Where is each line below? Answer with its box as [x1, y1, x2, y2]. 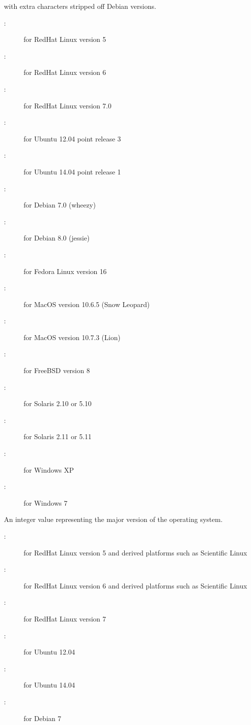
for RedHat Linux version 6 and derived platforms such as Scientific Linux [24, 580, 247, 590]
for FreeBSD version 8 [24, 365, 90, 376]
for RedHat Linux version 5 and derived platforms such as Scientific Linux [24, 547, 247, 557]
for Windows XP [24, 464, 74, 475]
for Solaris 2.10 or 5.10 [24, 398, 92, 409]
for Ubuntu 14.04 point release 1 [24, 166, 121, 176]
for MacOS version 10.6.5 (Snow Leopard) [24, 299, 150, 309]
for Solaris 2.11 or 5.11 [24, 431, 92, 442]
